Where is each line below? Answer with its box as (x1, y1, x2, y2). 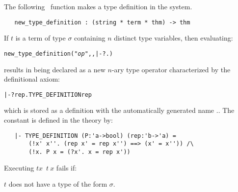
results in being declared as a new (4, 64, 106, 74)
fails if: (56, 162, 77, 172)
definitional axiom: (4, 74, 60, 84)
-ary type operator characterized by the (111, 64, 231, 74)
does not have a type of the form (8, 179, 107, 189)
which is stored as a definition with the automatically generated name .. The (4, 105, 235, 115)
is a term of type (15, 33, 66, 43)
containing (74, 33, 106, 43)
